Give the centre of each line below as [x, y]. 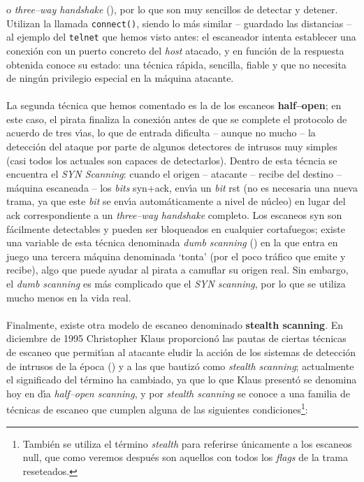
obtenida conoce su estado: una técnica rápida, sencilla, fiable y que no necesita [176, 64]
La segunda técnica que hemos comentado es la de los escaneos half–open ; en [174, 105]
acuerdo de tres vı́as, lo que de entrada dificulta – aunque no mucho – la [161, 133]
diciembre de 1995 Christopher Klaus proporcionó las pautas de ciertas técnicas [176, 338]
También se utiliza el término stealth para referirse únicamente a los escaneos [187, 443]
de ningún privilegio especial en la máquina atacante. [120, 78]
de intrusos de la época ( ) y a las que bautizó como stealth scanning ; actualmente [180, 366]
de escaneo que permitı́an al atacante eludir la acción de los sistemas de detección [181, 352]
